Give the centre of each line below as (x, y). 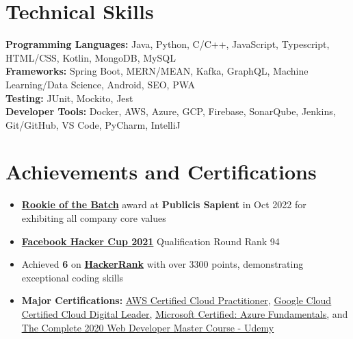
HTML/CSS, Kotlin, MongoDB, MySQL (91, 57)
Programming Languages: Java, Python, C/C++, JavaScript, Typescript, (168, 44)
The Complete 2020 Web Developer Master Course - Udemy (148, 327)
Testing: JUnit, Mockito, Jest (69, 98)
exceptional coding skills (73, 277)
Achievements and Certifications (161, 172)
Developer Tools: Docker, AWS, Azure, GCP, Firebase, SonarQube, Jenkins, (171, 111)
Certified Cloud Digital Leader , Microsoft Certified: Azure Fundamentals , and (185, 313)
